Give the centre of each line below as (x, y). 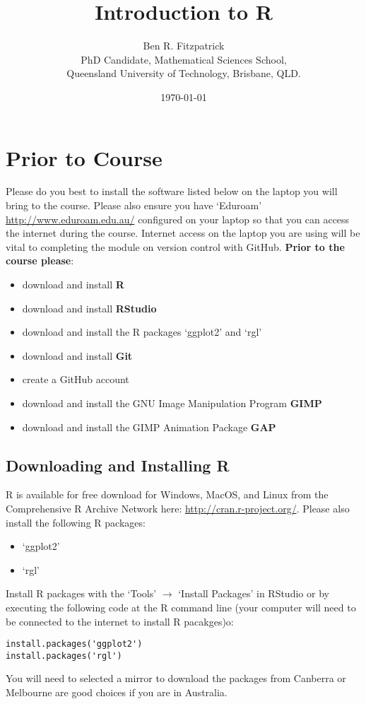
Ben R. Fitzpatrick (184, 46)
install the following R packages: (76, 522)
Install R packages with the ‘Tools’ (81, 593)
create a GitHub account (76, 379)
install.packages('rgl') (64, 656)
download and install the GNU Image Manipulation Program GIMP (172, 403)
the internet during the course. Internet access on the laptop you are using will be (183, 233)
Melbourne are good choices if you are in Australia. (117, 692)
